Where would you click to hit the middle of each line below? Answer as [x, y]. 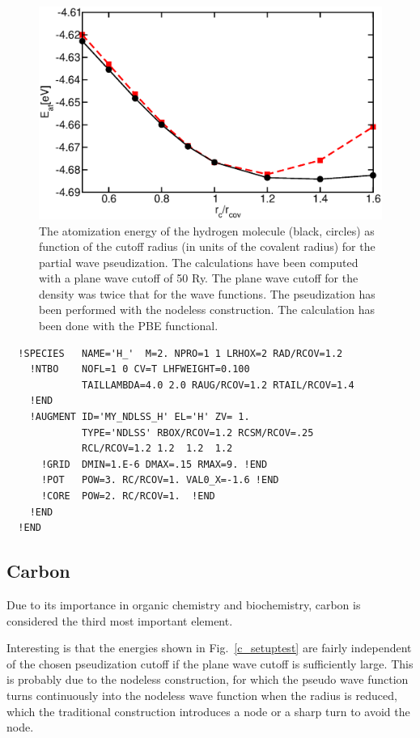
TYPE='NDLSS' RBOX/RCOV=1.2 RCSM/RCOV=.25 [198, 433]
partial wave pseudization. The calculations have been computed [199, 262]
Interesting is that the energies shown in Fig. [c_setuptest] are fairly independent [209, 648]
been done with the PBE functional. [129, 326]
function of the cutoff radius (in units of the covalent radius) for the [207, 246]
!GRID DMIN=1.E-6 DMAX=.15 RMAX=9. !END [154, 464]
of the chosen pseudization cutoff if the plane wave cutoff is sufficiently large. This [210, 663]
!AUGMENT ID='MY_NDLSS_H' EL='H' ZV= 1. [140, 417]
